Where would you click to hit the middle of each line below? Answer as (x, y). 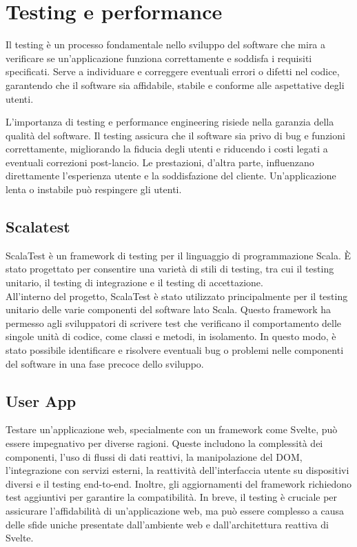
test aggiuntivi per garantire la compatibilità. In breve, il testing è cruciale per (172, 497)
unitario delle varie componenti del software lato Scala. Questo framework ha (169, 309)
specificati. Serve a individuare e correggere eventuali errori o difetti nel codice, (173, 71)
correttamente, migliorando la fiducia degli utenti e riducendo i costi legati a (167, 149)
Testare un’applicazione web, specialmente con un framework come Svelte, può (172, 429)
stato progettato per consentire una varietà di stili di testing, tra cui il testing (170, 269)
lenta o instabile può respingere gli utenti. (94, 189)
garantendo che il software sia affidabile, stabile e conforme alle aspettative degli (175, 84)
